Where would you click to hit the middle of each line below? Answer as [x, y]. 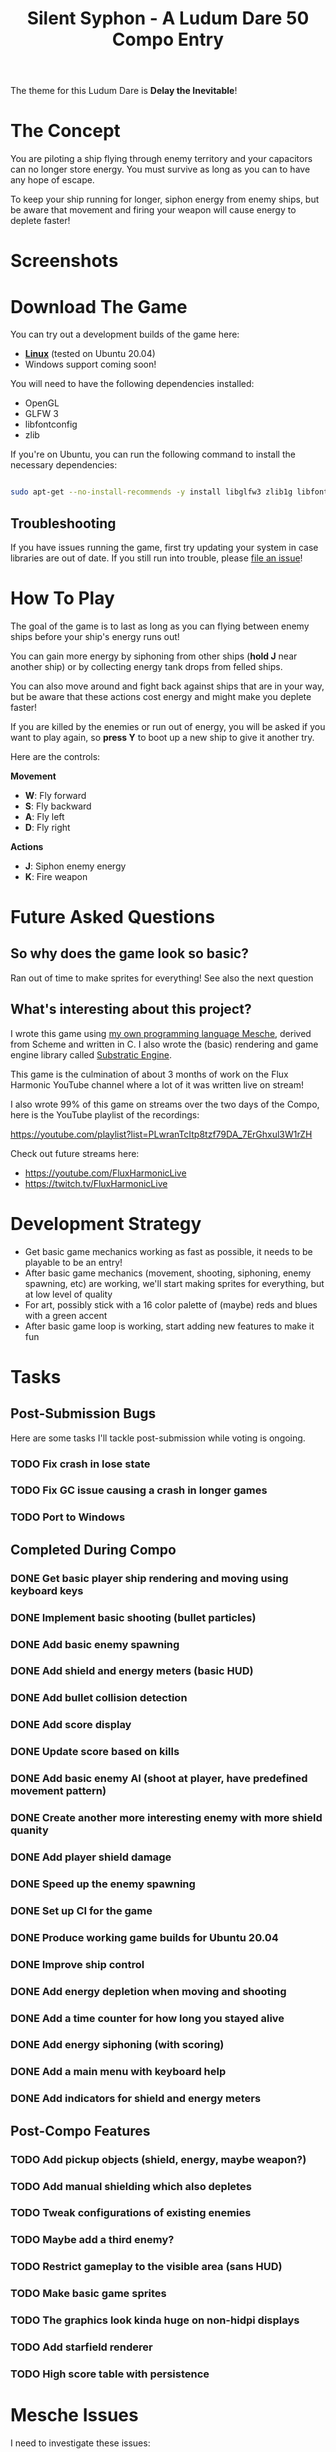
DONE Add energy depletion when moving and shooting [148, 1991]
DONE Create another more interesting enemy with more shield [166, 1818]
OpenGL [42, 403]
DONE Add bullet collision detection [99, 1698]
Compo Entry [168, 39]
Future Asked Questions [113, 917]
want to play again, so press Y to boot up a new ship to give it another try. [162, 737]
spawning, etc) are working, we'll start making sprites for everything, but [174, 1283]
